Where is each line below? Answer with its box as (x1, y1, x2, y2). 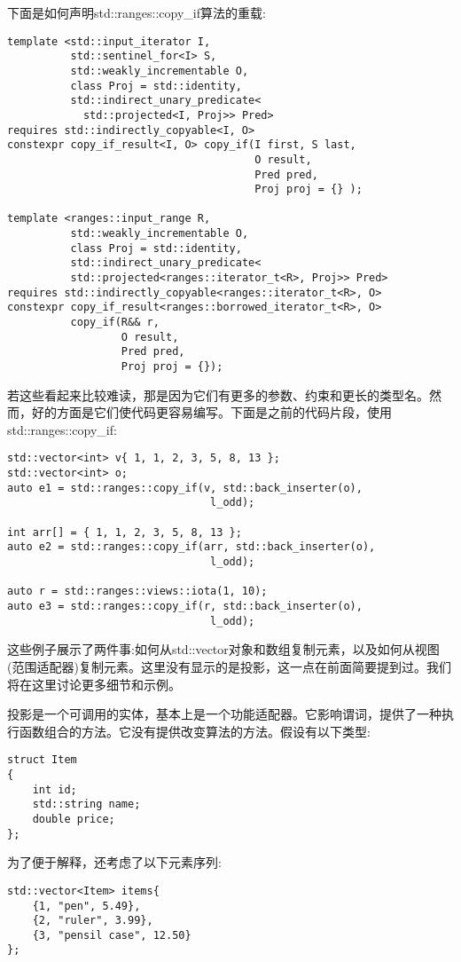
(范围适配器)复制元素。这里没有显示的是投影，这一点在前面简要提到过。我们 (7, 657, 451, 675)
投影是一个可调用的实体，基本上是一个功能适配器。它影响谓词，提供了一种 (7, 705, 441, 723)
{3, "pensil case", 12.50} (32, 928, 191, 942)
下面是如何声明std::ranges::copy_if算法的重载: (7, 4, 266, 21)
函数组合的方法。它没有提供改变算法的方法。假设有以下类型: (19, 721, 371, 740)
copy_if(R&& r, (70, 316, 160, 329)
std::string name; (32, 798, 141, 811)
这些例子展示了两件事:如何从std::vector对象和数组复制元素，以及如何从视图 (7, 640, 440, 658)
